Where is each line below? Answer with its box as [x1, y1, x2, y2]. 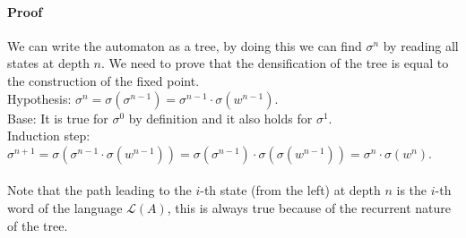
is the [396, 181, 427, 200]
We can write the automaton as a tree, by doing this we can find [7, 36, 362, 55]
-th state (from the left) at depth [200, 181, 381, 200]
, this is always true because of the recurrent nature [167, 198, 452, 217]
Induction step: [7, 126, 91, 145]
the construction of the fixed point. [7, 71, 200, 89]
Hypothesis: [7, 89, 72, 107]
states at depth [7, 54, 90, 72]
